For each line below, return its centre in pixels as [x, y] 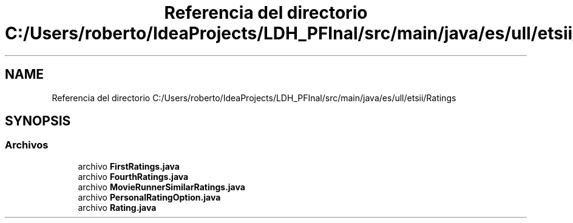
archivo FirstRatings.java [129, 166]
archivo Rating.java [117, 207]
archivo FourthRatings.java [133, 176]
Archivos [27, 145]
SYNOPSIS [38, 121]
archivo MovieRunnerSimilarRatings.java [161, 187]
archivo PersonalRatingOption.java [149, 197]
